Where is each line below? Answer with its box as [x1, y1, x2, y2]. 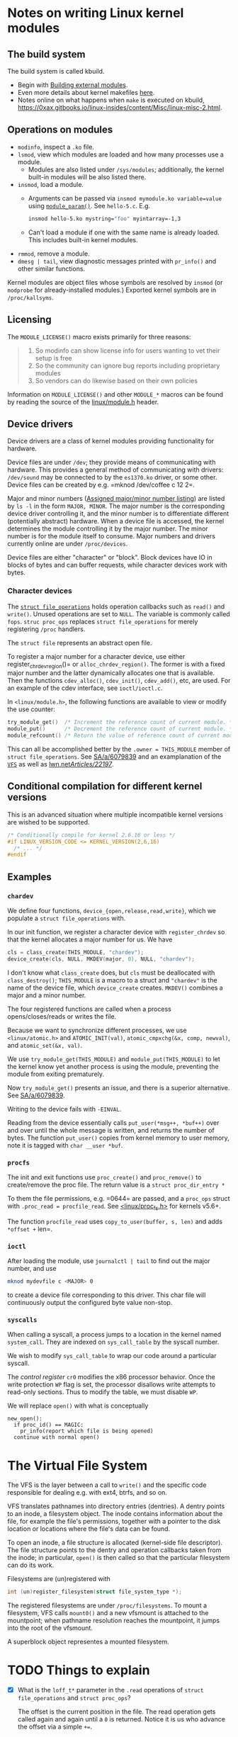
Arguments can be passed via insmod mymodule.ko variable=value [28, 193, 222, 203]
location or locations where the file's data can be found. [7, 1524, 171, 1533]
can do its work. [7, 1561, 55, 1570]
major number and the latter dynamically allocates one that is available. [7, 669, 215, 677]
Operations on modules [7, 124, 113, 136]
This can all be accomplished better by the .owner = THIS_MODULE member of [7, 745, 231, 754]
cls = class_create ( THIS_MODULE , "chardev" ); [7, 949, 144, 956]
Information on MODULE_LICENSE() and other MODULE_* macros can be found [7, 390, 224, 398]
